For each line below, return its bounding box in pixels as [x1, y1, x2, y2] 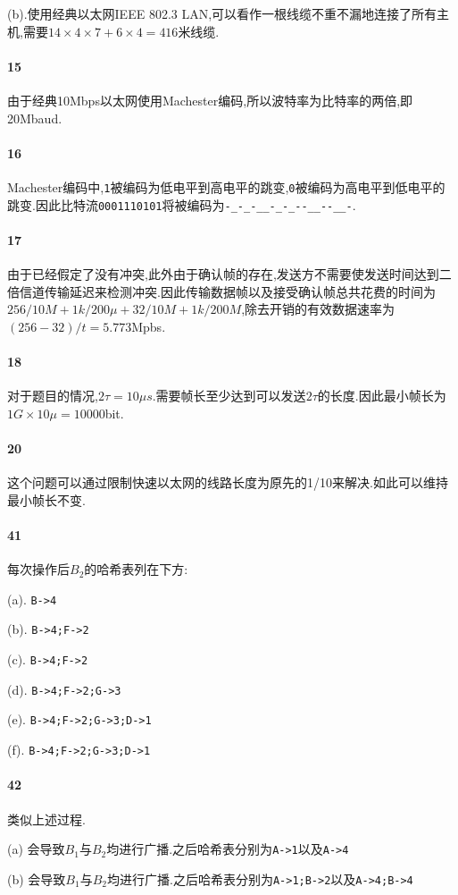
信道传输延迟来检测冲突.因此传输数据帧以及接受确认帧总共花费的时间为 [19, 282, 436, 300]
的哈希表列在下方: [84, 560, 188, 578]
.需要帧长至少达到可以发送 [152, 386, 306, 405]
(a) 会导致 [7, 840, 65, 858]
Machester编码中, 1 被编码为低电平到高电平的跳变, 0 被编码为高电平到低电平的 [7, 177, 446, 196]
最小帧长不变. [7, 490, 86, 509]
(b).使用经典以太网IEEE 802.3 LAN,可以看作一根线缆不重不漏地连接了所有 [7, 4, 437, 22]
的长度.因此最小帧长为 [317, 386, 446, 405]
